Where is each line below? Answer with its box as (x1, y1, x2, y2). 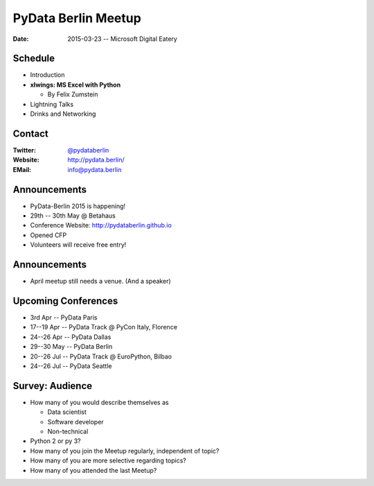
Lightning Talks (30, 100, 74, 108)
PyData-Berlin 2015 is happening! (30, 202, 126, 210)
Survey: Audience (12, 380, 93, 392)
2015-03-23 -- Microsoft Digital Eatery (67, 35, 178, 43)
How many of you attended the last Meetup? (30, 466, 157, 474)
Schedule (12, 53, 55, 64)
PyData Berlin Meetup (12, 10, 141, 26)
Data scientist (47, 408, 87, 416)
